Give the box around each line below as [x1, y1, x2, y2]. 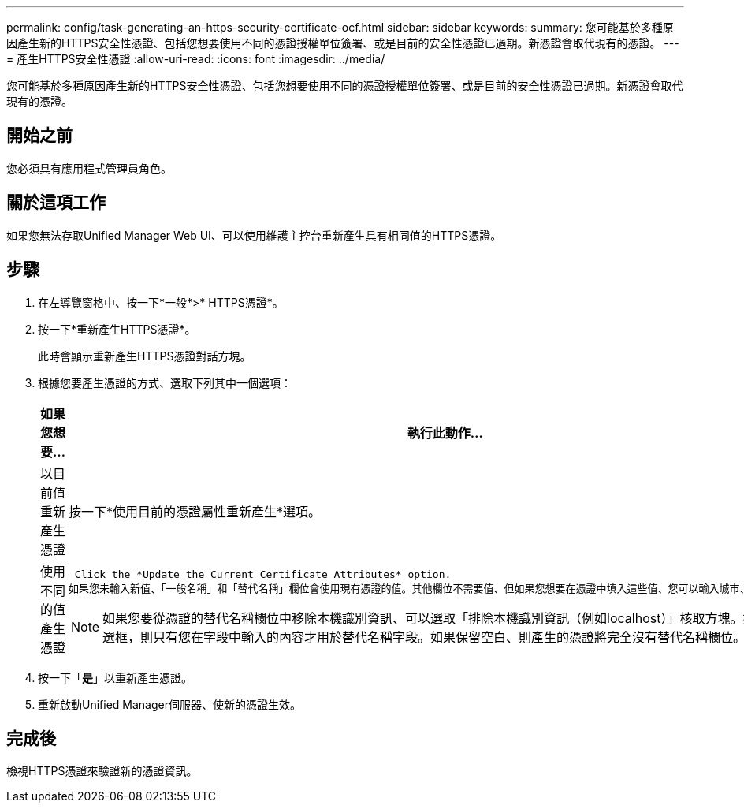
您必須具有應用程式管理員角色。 [6, 161, 172, 175]
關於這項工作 [6, 192, 106, 213]
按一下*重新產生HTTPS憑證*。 [38, 322, 196, 336]
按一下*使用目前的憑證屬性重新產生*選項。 [69, 503, 322, 520]
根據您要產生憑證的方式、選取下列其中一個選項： [38, 375, 292, 390]
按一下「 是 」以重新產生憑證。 [38, 670, 192, 684]
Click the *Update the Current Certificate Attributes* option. [74, 569, 452, 581]
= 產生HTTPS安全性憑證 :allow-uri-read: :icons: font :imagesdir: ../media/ [6, 52, 385, 65]
